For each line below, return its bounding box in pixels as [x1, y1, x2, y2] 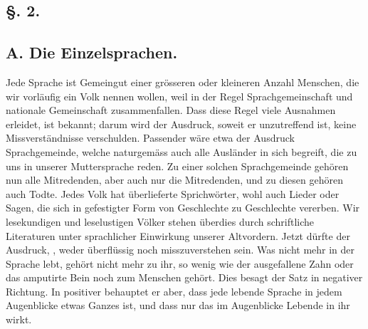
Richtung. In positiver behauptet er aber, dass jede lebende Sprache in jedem [6, 283, 342, 298]
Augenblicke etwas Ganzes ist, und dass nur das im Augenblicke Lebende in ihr [6, 298, 350, 313]
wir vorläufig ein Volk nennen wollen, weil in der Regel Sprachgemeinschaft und [6, 88, 353, 103]
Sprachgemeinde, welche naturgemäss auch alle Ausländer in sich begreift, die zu [6, 144, 357, 159]
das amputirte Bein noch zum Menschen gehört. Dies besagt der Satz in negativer [6, 270, 363, 285]
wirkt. [6, 312, 32, 327]
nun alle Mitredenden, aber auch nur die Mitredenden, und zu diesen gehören [6, 172, 343, 187]
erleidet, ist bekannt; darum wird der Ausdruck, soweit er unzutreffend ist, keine [6, 116, 357, 131]
